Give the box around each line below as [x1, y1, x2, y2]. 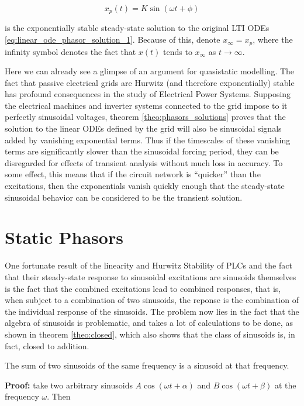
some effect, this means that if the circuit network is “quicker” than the [5, 168, 261, 180]
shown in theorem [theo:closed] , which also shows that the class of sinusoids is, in [5, 328, 295, 340]
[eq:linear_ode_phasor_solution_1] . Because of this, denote [5, 33, 220, 46]
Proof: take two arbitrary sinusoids [5, 379, 133, 391]
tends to [163, 45, 192, 57]
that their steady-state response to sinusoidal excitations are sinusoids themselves [5, 270, 296, 283]
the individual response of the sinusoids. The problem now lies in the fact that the [5, 305, 299, 317]
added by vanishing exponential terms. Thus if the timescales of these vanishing [5, 133, 291, 146]
